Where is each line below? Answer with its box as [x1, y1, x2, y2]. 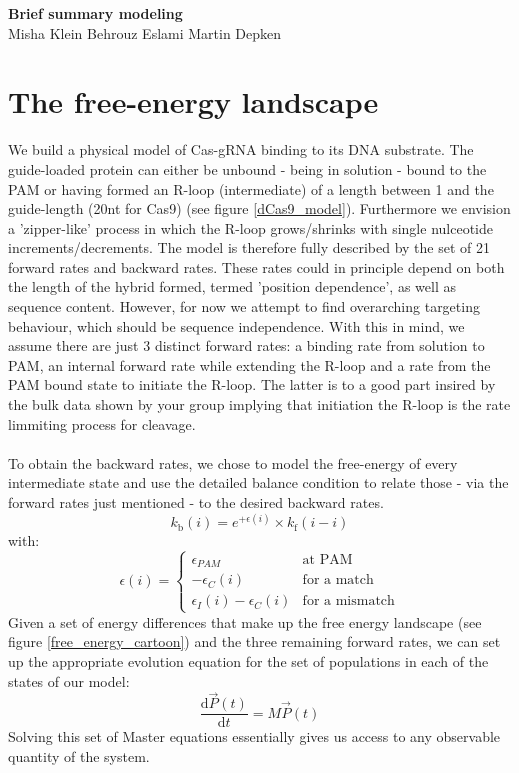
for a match [302, 573, 374, 588]
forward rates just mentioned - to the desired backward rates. [8, 492, 384, 512]
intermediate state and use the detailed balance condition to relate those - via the [8, 472, 509, 493]
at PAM [302, 552, 353, 567]
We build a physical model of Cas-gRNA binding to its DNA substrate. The [8, 139, 474, 160]
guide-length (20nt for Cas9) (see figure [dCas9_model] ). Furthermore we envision [8, 198, 511, 219]
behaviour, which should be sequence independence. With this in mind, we [8, 315, 465, 336]
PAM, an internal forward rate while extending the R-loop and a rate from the [8, 354, 491, 375]
